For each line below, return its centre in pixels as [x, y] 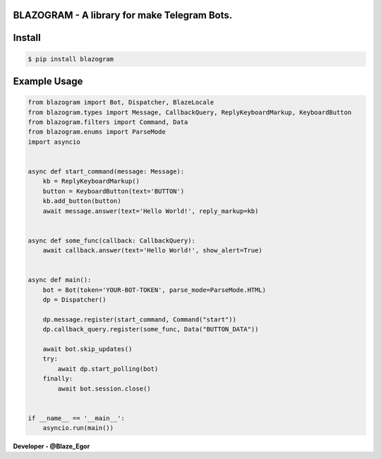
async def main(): [60, 280]
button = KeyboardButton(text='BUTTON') [114, 191]
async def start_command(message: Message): [106, 171]
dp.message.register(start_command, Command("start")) [139, 319]
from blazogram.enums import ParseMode [97, 132]
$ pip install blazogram [71, 59]
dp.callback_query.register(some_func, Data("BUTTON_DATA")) [151, 329]
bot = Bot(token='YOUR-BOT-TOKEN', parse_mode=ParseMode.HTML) [155, 290]
